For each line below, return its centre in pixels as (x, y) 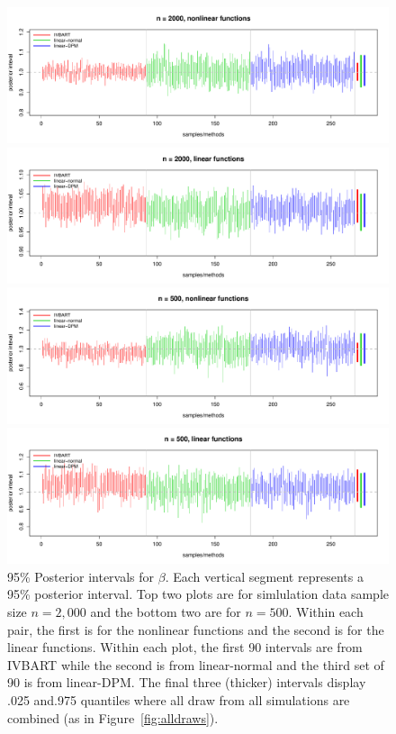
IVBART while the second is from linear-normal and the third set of (196, 664)
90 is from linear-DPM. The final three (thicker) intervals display (187, 682)
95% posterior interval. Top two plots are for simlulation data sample (198, 594)
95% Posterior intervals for (81, 576)
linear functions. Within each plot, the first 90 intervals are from (185, 647)
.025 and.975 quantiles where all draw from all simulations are (179, 700)
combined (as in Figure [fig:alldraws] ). (113, 717)
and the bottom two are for (166, 612)
